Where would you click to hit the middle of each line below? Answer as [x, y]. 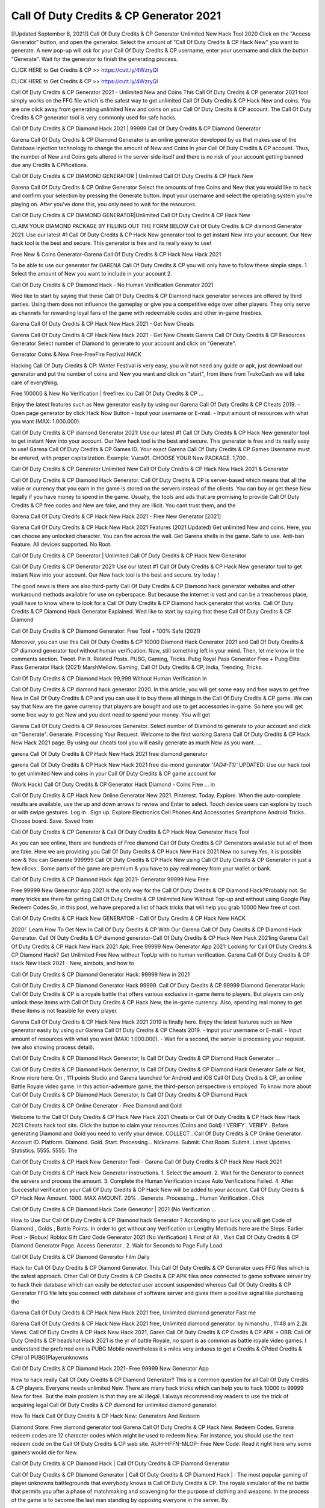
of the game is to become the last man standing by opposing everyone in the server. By [119, 1500]
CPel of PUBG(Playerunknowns [50, 1357]
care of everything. [35, 382]
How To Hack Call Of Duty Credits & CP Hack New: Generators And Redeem [105, 1416]
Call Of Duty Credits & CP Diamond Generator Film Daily [80, 1256]
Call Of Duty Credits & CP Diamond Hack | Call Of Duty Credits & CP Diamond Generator [120, 1463]
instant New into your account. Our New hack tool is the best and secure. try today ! [115, 575]
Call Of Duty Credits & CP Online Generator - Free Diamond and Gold [97, 1106]
